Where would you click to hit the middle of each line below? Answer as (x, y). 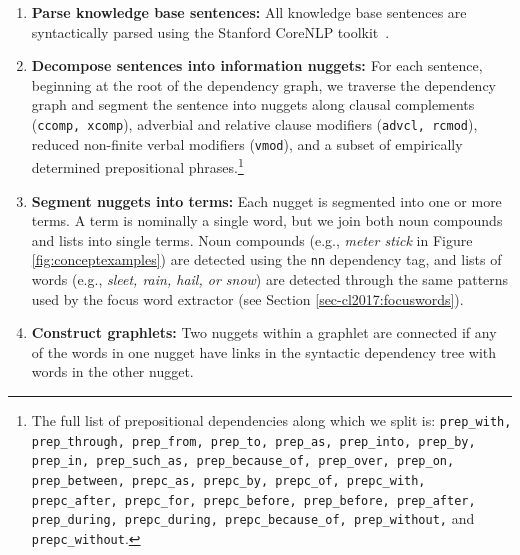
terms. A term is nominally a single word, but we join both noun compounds (267, 220)
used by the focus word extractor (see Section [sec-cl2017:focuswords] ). (247, 298)
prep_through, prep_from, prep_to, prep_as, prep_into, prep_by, (253, 441)
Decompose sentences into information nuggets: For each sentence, (257, 65)
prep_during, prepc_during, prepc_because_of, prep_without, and (253, 518)
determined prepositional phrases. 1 (137, 165)
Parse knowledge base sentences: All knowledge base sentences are (249, 12)
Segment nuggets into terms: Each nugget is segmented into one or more (266, 200)
